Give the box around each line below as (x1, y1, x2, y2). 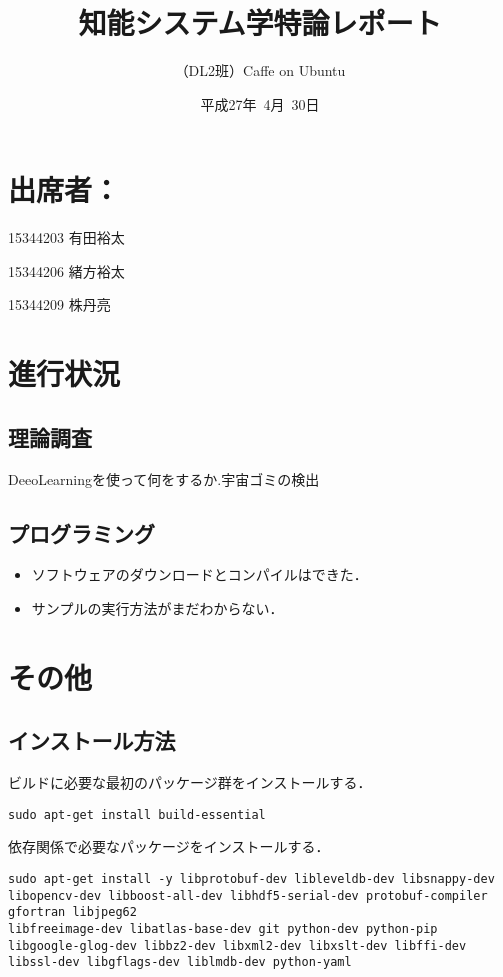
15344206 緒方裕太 (8, 260, 125, 281)
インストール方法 (8, 725, 176, 756)
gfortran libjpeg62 (8, 905, 137, 920)
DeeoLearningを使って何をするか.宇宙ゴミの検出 (8, 468, 320, 489)
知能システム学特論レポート (78, 2, 442, 43)
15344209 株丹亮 (8, 294, 111, 315)
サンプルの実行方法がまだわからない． (31, 598, 284, 618)
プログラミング (8, 517, 155, 548)
